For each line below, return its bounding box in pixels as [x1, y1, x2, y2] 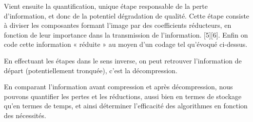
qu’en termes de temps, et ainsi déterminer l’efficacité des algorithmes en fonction [4, 101, 248, 111]
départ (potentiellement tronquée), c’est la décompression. [4, 65, 177, 75]
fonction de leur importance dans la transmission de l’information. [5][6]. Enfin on [4, 29, 248, 40]
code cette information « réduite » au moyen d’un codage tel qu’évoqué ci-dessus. [4, 39, 248, 49]
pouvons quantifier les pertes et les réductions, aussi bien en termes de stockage [4, 91, 242, 101]
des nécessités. [4, 110, 46, 120]
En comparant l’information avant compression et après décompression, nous [4, 81, 233, 92]
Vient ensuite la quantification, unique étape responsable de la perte [4, 1, 208, 11]
